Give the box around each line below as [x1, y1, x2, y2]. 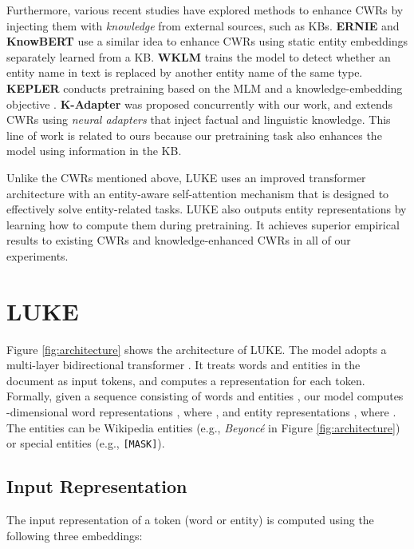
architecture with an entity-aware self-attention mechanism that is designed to [6, 185, 389, 201]
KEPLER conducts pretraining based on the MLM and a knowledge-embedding [6, 79, 403, 96]
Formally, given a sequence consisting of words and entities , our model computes [6, 388, 404, 404]
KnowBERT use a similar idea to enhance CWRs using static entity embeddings [6, 33, 408, 50]
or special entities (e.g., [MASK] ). [6, 435, 165, 452]
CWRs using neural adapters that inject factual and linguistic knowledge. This [6, 111, 391, 128]
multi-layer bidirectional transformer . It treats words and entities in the [6, 356, 361, 373]
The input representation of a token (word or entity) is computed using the [6, 511, 374, 528]
